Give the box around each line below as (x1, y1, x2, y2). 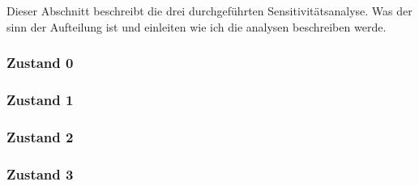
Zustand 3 (6, 163, 74, 184)
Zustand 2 (6, 126, 74, 146)
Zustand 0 (6, 53, 74, 73)
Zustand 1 (6, 89, 74, 109)
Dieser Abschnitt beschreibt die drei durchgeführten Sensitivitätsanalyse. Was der (6, 2, 413, 19)
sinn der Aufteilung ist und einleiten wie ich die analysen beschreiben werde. (6, 18, 387, 35)
